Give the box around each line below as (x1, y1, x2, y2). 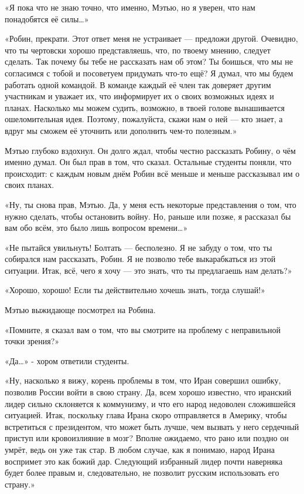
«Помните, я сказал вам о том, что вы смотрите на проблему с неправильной (5, 323, 281, 335)
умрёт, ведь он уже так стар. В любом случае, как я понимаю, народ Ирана (5, 443, 275, 455)
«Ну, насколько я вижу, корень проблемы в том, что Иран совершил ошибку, (5, 374, 281, 387)
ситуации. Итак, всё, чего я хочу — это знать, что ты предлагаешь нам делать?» (5, 264, 292, 276)
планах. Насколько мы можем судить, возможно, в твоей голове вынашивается (5, 101, 285, 113)
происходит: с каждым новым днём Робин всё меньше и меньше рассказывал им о (5, 167, 300, 179)
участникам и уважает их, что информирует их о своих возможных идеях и (5, 90, 274, 102)
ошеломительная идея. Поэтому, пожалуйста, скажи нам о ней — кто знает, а (5, 113, 283, 125)
